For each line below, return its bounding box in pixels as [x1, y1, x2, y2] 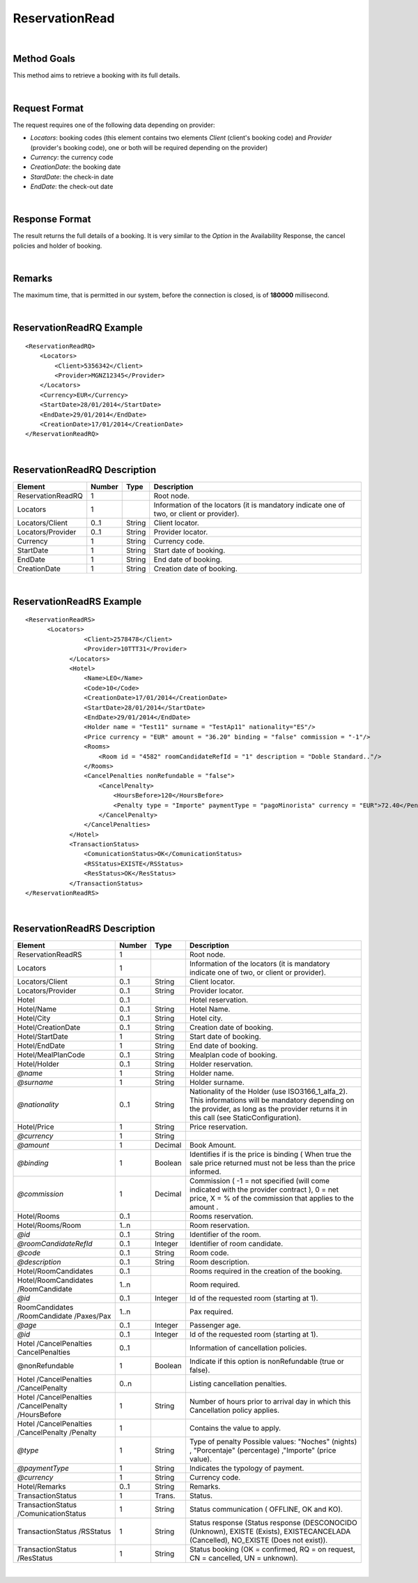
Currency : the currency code [30, 153, 114, 161]
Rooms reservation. [189, 1211, 254, 1221]
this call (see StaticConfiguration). [189, 1113, 302, 1123]
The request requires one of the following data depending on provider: [13, 121, 215, 129]
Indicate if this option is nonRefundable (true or [189, 1357, 344, 1367]
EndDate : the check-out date [30, 182, 114, 191]
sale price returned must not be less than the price [189, 1158, 355, 1168]
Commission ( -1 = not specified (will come [189, 1176, 330, 1186]
